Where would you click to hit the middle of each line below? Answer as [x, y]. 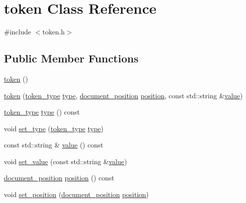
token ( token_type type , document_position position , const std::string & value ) [123, 95]
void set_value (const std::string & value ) [66, 161]
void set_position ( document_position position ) [76, 194]
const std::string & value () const [54, 145]
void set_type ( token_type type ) [54, 128]
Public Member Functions [71, 58]
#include [18, 32]
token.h [54, 32]
